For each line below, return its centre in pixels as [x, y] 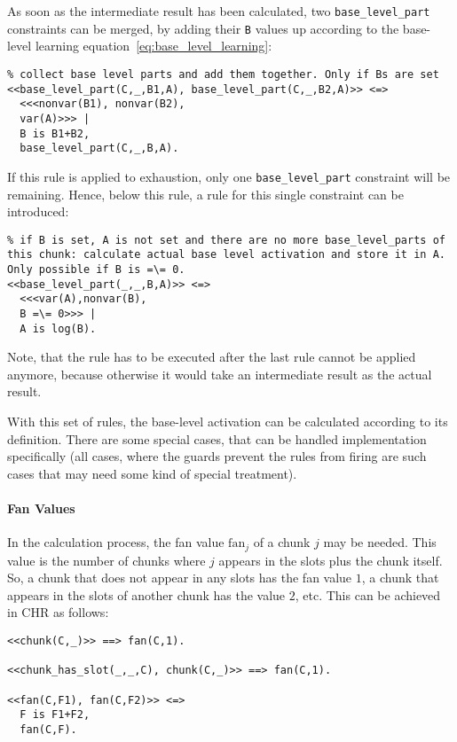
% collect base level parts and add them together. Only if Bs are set [223, 74]
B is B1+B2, [55, 133]
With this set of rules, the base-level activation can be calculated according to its [228, 422]
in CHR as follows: [58, 612]
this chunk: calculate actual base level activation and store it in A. [226, 255]
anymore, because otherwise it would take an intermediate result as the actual [220, 374]
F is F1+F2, [55, 715]
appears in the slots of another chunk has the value [146, 594]
